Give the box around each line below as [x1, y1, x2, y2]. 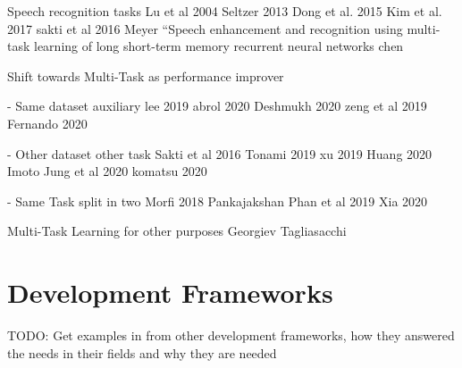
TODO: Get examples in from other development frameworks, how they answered [7, 326, 455, 345]
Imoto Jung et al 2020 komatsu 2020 [7, 162, 207, 180]
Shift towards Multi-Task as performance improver [7, 66, 284, 85]
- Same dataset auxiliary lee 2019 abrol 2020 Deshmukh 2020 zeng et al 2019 [7, 96, 427, 115]
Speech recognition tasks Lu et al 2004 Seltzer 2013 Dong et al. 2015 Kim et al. [7, 2, 442, 20]
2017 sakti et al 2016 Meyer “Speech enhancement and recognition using [7, 19, 403, 38]
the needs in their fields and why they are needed [7, 343, 277, 362]
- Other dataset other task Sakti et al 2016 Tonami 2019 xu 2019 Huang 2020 [7, 144, 433, 163]
